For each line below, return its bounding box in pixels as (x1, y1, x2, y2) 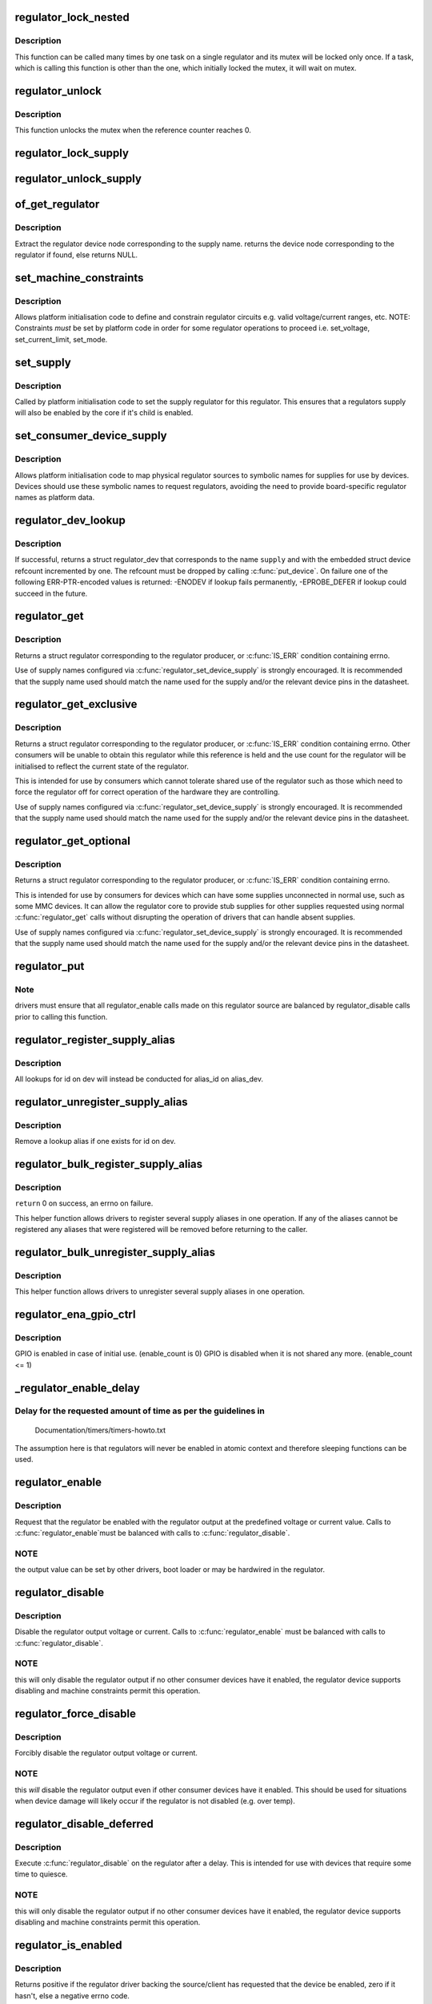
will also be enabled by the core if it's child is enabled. (14, 408, 194, 418)
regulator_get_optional (14, 834, 131, 847)
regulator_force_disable (14, 1707, 136, 1721)
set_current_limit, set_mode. (14, 334, 108, 344)
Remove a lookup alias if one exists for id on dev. (14, 1137, 176, 1146)
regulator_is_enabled (14, 1938, 122, 1952)
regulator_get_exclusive (14, 697, 138, 711)
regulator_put (14, 960, 85, 973)
